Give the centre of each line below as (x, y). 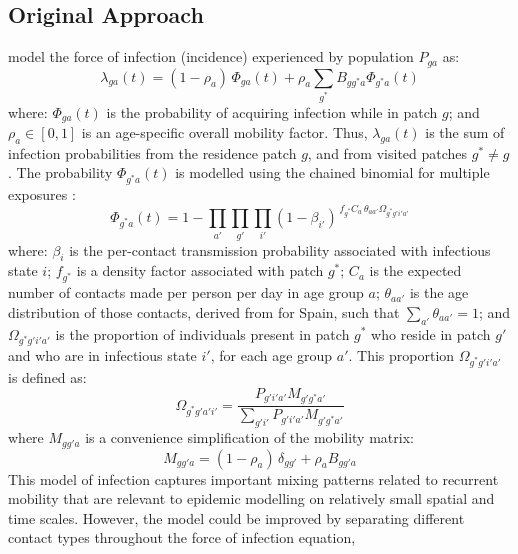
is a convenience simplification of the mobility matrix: (249, 437)
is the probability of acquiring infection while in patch (272, 111)
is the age (439, 292)
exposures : (42, 194)
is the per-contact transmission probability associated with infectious (280, 249)
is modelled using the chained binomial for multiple (332, 172)
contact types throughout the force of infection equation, (182, 537)
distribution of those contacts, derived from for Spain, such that (204, 311)
